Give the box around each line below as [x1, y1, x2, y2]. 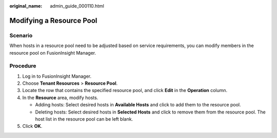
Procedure [9, 62, 36, 70]
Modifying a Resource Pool [9, 16, 97, 25]
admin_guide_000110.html [50, 3, 105, 9]
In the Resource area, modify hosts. [22, 95, 98, 101]
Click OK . [22, 123, 43, 129]
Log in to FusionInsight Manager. [22, 73, 92, 79]
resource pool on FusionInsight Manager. [9, 50, 96, 56]
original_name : [9, 3, 43, 9]
